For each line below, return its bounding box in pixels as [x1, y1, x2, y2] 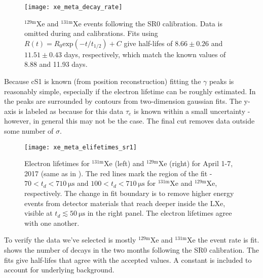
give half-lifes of [124, 37, 173, 48]
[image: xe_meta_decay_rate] [24, 4, 123, 11]
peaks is [209, 76, 234, 87]
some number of [4, 126, 54, 136]
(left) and [115, 158, 144, 169]
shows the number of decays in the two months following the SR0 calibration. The [4, 245, 259, 255]
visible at [24, 208, 53, 218]
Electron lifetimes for [24, 158, 90, 169]
